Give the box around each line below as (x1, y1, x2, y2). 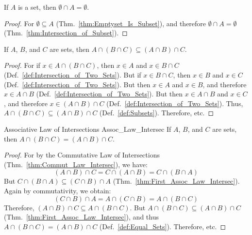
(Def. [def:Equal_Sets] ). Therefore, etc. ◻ (99, 221, 226, 231)
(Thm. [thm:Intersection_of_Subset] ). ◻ (4, 28, 128, 38)
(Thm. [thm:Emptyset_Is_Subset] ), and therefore (56, 18, 206, 28)
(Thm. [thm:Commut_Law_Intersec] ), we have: (4, 159, 148, 169)
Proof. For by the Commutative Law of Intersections (4, 150, 160, 160)
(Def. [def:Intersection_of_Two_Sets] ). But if (4, 69, 141, 79)
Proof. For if (4, 60, 40, 70)
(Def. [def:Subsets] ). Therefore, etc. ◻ (99, 108, 214, 118)
